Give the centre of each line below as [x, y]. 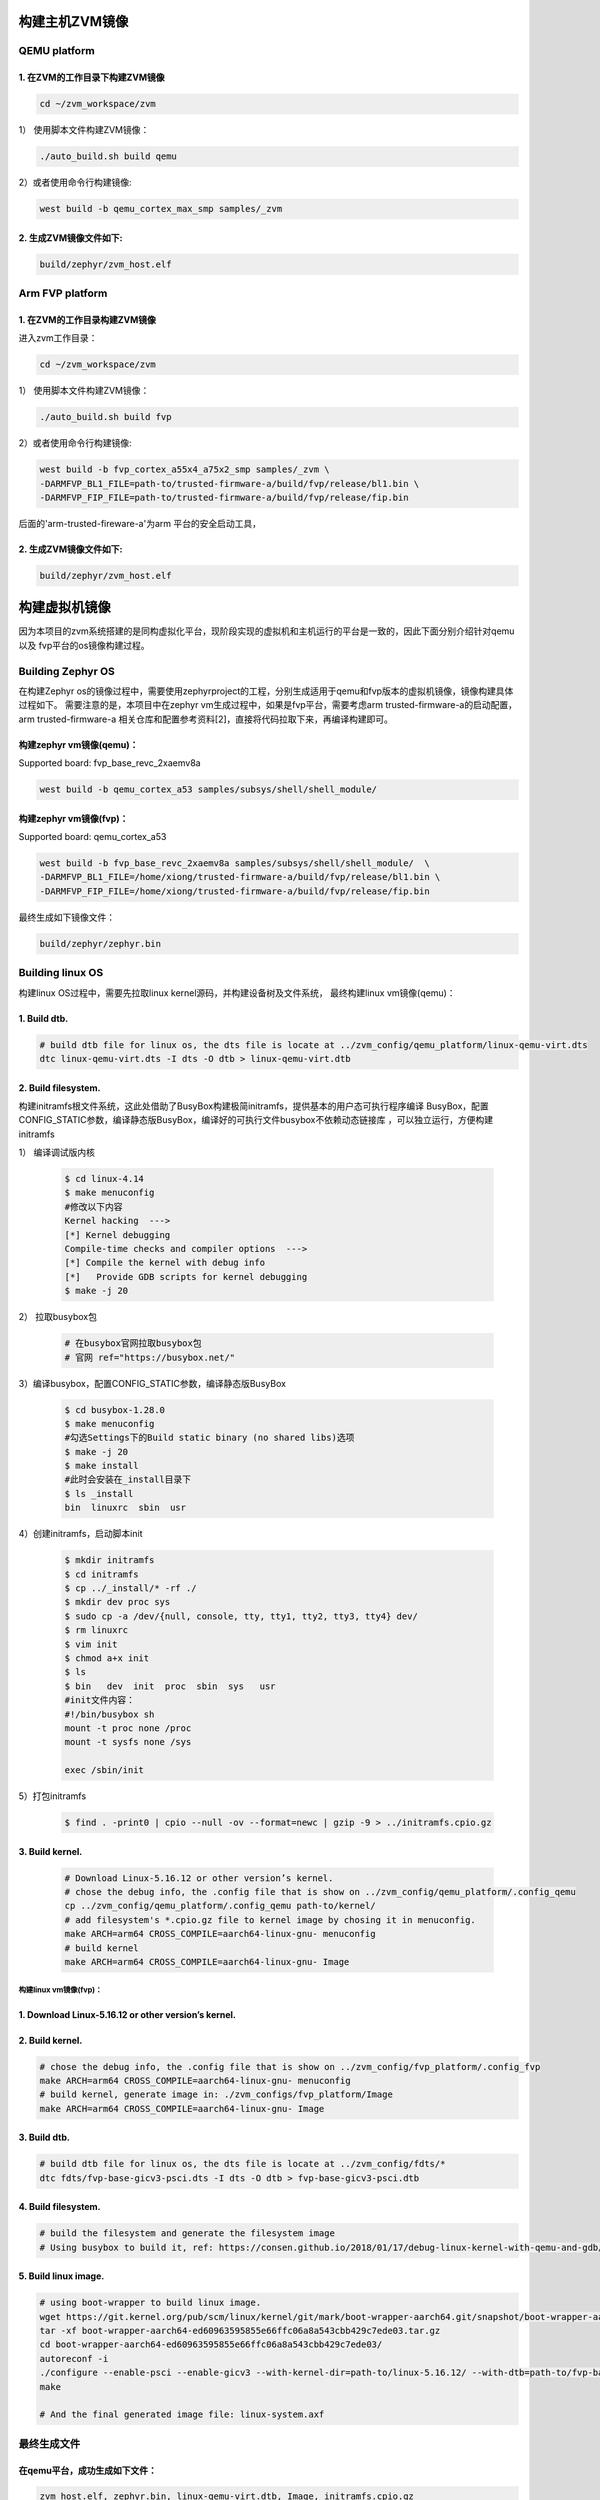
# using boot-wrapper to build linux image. [150, 2303]
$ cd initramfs [101, 1574]
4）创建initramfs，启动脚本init [80, 1534]
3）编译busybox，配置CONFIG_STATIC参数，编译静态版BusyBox [152, 1383]
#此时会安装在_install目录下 [128, 1479]
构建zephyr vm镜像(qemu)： [78, 744]
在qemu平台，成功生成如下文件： [87, 2470]
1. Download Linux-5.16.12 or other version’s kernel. [127, 2014]
